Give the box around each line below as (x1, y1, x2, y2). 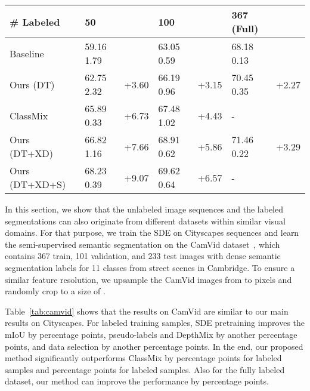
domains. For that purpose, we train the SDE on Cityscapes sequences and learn (5, 226, 299, 239)
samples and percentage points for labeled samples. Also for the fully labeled (5, 363, 285, 375)
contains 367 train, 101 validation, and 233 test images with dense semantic (5, 250, 281, 262)
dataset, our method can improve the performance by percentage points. (5, 375, 269, 387)
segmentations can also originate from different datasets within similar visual (5, 214, 286, 227)
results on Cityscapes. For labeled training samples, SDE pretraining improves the (5, 316, 305, 329)
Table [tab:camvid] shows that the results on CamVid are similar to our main (5, 304, 289, 317)
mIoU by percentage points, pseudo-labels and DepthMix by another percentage (5, 328, 297, 340)
